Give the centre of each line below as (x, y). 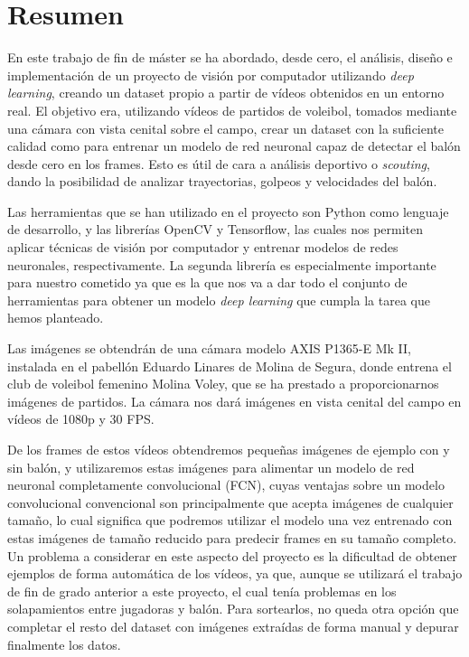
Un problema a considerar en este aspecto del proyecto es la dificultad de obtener (232, 555)
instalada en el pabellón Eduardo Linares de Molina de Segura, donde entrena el (230, 366)
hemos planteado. (56, 318)
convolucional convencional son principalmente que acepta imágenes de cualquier (230, 502)
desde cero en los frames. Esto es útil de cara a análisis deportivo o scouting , (219, 163)
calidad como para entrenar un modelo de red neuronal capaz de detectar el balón (234, 146)
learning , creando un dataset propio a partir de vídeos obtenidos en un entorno (226, 93)
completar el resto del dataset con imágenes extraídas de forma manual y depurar (233, 626)
